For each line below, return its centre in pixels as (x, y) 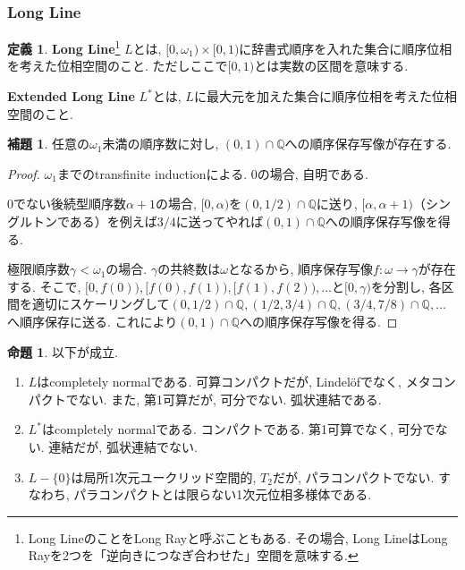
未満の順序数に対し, (161, 144)
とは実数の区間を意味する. (331, 66)
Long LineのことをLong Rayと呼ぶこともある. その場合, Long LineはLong (238, 537)
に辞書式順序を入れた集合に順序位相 (346, 48)
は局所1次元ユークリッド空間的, (164, 476)
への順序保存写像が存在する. (368, 144)
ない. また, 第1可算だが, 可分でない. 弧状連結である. (230, 399)
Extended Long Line (71, 96)
